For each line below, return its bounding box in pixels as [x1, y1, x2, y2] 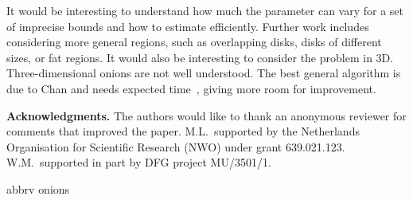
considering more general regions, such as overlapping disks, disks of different [6, 33, 382, 50]
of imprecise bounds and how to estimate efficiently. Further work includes [6, 18, 369, 34]
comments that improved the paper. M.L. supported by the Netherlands [6, 123, 360, 139]
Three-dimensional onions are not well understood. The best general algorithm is [6, 65, 401, 81]
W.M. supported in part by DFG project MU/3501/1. [6, 154, 271, 171]
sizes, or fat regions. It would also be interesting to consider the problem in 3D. [6, 49, 394, 65]
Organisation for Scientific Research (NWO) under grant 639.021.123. [6, 138, 345, 155]
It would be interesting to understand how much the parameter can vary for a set [6, 2, 403, 18]
